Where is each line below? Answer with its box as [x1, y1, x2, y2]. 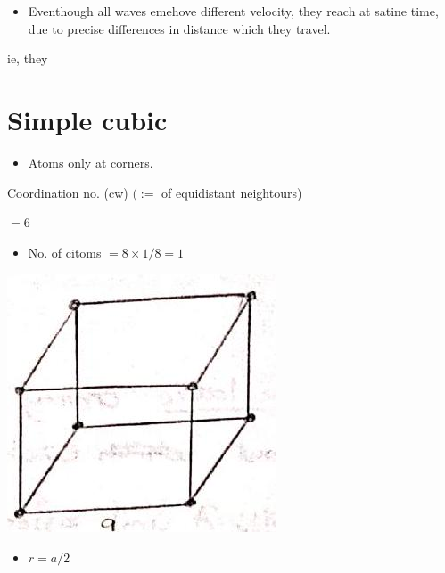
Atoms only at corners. [28, 152, 153, 171]
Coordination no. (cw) [7, 183, 128, 201]
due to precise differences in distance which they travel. [28, 19, 331, 37]
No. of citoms [28, 242, 102, 261]
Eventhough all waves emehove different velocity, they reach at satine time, [28, 2, 439, 20]
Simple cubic [7, 101, 168, 137]
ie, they [7, 49, 48, 68]
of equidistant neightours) [161, 183, 302, 201]
